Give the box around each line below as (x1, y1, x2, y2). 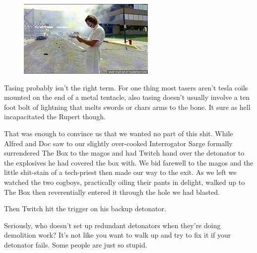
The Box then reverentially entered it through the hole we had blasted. (4, 186, 220, 197)
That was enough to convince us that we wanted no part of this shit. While (4, 128, 233, 138)
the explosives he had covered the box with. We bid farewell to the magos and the (4, 157, 254, 168)
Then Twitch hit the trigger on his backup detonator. (4, 203, 166, 214)
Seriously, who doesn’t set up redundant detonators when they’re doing (4, 220, 221, 230)
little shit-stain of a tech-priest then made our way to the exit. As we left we (4, 167, 237, 177)
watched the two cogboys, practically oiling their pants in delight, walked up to (4, 176, 245, 187)
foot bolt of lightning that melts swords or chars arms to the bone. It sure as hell (4, 101, 251, 112)
